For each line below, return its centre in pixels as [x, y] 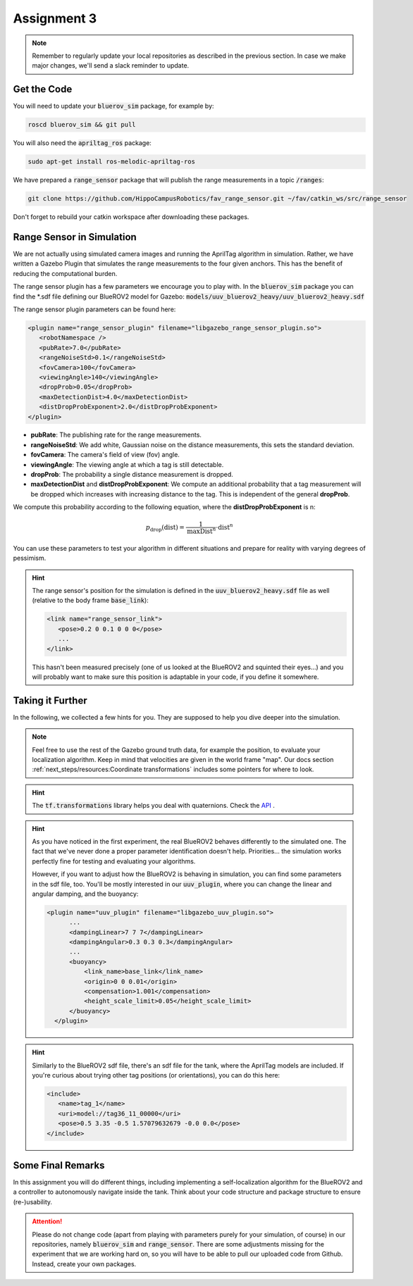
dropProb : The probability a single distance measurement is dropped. [132, 475]
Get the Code [43, 89]
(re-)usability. [33, 1201]
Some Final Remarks [59, 1165]
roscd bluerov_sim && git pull [82, 125]
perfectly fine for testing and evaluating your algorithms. [114, 861]
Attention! [47, 1221]
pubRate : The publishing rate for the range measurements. [116, 435]
